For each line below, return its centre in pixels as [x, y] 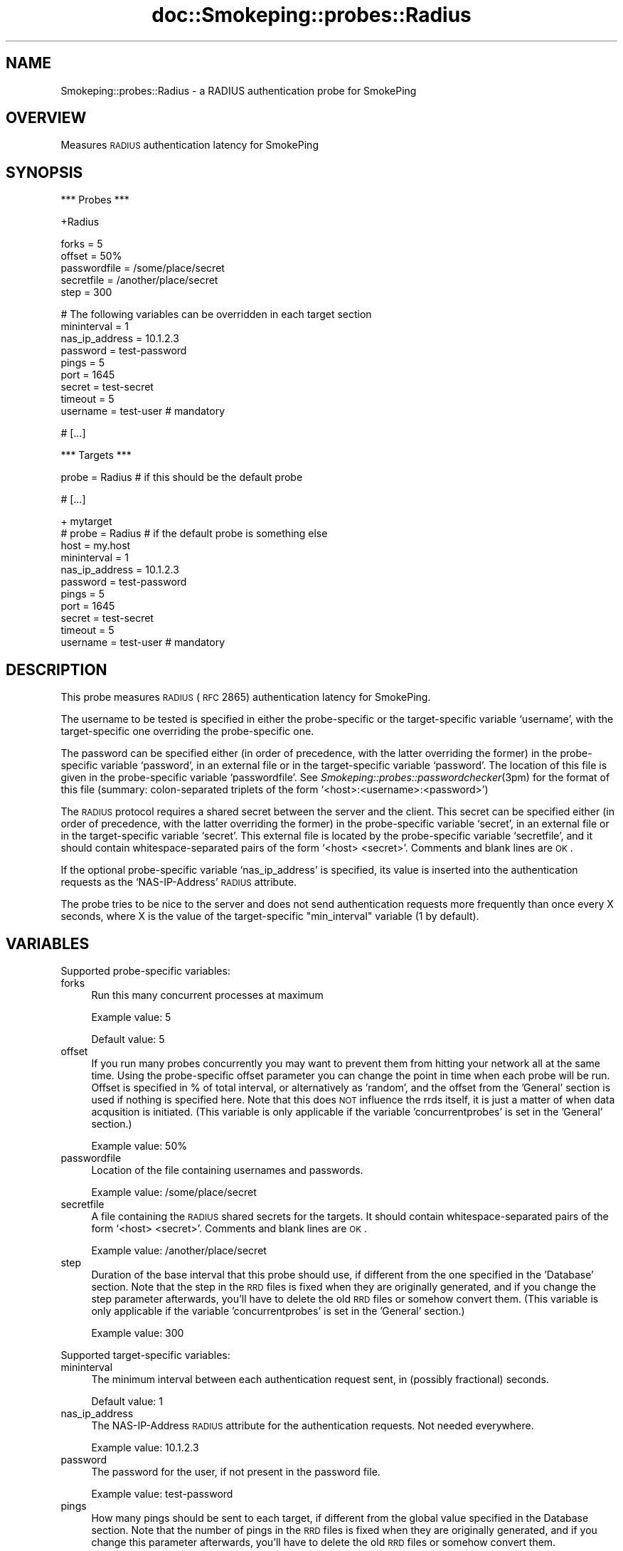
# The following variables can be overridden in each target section [216, 314]
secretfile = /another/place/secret [139, 280]
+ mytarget [86, 522]
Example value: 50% [139, 1145]
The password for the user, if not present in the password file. [236, 1471]
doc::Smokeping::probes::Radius [311, 15]
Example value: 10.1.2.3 [145, 1447]
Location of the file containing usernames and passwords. [227, 1170]
